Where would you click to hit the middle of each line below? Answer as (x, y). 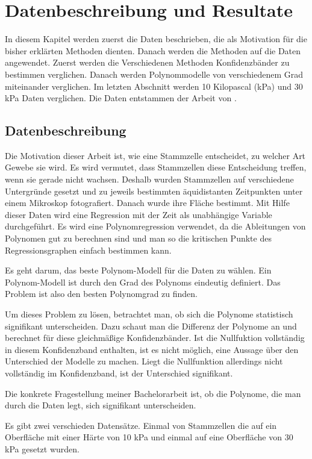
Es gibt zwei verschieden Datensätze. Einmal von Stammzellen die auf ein (141, 425)
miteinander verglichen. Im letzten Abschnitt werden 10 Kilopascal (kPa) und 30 (154, 86)
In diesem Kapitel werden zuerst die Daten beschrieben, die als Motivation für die (156, 39)
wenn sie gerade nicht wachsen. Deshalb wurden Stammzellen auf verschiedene (149, 179)
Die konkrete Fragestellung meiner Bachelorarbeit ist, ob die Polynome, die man (153, 393)
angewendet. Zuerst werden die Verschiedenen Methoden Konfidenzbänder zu (147, 62)
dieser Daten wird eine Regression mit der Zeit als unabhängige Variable (139, 214)
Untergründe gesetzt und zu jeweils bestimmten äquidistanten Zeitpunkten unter (154, 191)
